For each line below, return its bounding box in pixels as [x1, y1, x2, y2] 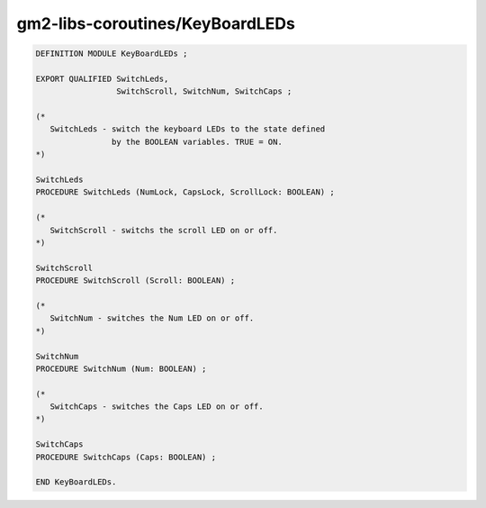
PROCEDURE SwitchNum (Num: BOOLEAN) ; [35, 363, 207, 374]
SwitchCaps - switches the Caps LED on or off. [49, 402, 265, 412]
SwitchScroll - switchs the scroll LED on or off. [49, 225, 278, 235]
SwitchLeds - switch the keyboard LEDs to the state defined [49, 124, 326, 134]
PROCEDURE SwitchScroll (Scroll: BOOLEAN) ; [35, 276, 236, 286]
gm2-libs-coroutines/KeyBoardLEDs [16, 14, 296, 33]
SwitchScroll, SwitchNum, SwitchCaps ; [115, 86, 292, 96]
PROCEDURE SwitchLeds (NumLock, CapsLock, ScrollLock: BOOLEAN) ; [35, 187, 335, 197]
